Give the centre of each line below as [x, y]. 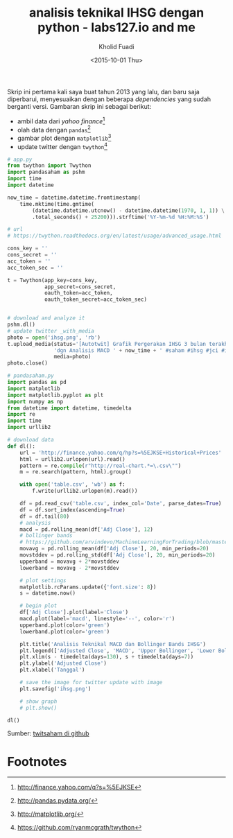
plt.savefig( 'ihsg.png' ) [55, 689]
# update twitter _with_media [51, 331]
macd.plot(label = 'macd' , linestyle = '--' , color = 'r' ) [97, 619]
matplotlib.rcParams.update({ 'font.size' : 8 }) [88, 587]
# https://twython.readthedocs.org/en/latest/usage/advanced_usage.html [114, 236]
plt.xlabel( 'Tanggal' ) [52, 670]
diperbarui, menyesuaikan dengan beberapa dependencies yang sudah [109, 99]
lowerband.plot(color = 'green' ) [65, 631]
